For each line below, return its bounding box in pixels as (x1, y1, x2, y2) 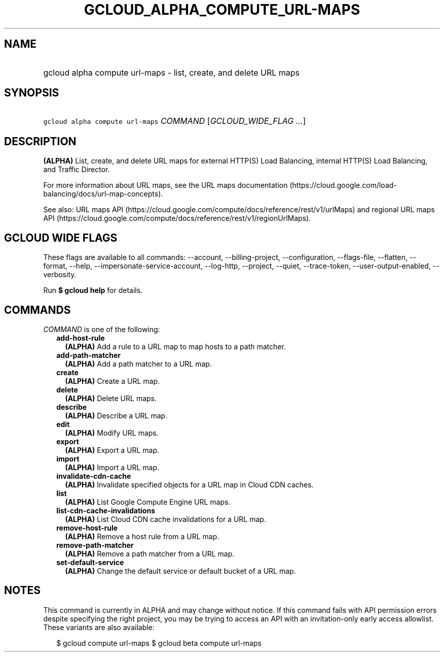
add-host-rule (56, 333, 105, 342)
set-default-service (56, 557, 124, 567)
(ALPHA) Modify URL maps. (65, 428, 159, 437)
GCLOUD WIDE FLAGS (4, 231, 118, 244)
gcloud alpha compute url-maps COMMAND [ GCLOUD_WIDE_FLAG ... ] (43, 116, 306, 126)
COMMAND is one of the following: (43, 324, 160, 334)
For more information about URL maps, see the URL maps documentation (43, 181, 288, 190)
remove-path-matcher (56, 540, 134, 549)
